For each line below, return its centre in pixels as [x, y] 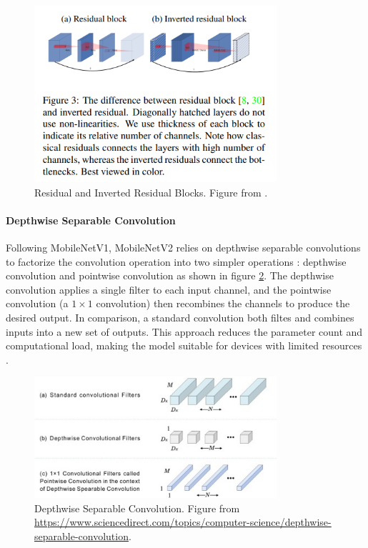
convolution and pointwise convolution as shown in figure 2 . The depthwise [170, 275]
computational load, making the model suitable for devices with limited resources [184, 345]
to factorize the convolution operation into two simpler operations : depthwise [176, 261]
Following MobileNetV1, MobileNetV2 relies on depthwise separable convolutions [183, 248]
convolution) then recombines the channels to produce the [223, 303]
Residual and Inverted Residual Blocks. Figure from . [151, 192]
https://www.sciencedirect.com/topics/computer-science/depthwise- [183, 522]
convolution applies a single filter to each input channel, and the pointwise [169, 289]
